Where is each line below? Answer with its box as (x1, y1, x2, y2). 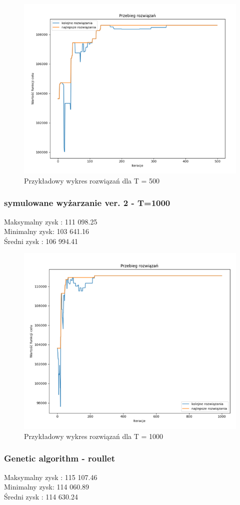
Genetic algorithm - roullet (4, 452, 115, 464)
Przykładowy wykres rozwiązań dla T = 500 (24, 175, 160, 185)
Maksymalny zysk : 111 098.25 (4, 216, 97, 226)
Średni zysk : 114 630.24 (4, 491, 78, 501)
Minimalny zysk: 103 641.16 (4, 226, 89, 236)
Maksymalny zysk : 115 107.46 (4, 471, 97, 482)
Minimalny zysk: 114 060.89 (4, 481, 89, 492)
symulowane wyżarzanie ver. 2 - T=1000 (4, 196, 170, 209)
